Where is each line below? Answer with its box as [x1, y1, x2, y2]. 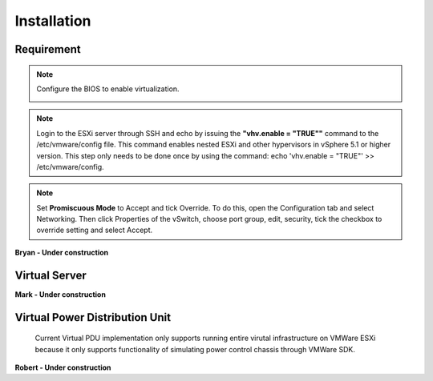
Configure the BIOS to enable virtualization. [36, 84, 180, 94]
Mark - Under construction [14, 289, 106, 299]
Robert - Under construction [14, 363, 111, 372]
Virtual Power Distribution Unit [14, 311, 172, 324]
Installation [14, 12, 91, 30]
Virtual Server [14, 268, 87, 282]
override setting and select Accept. [36, 225, 152, 235]
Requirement [14, 42, 82, 56]
